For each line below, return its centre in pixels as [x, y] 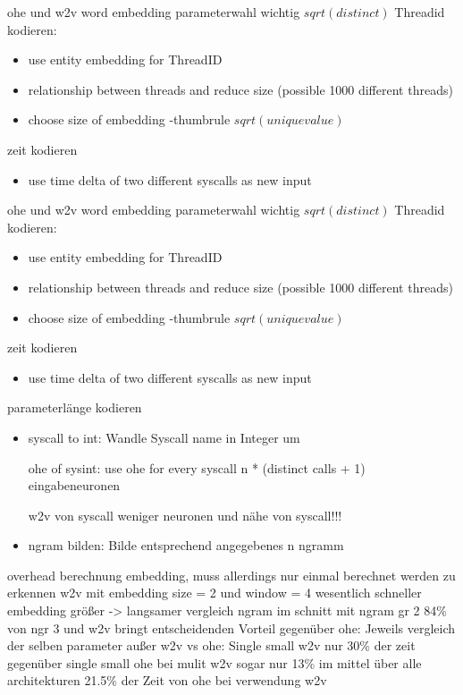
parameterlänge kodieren [75, 407]
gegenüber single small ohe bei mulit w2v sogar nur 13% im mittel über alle [215, 662]
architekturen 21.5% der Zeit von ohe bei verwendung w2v [167, 680]
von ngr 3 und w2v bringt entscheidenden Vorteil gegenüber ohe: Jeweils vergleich [231, 627]
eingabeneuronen [74, 485]
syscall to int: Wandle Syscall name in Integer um [164, 437]
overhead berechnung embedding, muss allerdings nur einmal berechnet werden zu [231, 575]
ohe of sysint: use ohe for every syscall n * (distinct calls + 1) [197, 467]
